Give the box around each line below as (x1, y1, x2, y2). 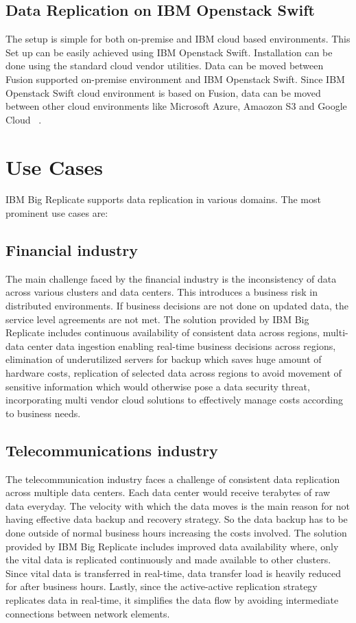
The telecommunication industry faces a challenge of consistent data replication (5, 471, 340, 486)
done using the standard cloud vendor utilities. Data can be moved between (5, 58, 324, 73)
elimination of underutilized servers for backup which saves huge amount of (5, 352, 322, 366)
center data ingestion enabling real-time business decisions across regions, (27, 338, 336, 353)
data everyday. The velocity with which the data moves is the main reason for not (5, 498, 350, 513)
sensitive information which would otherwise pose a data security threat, (5, 379, 310, 393)
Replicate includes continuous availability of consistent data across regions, (5, 325, 320, 340)
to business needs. (5, 405, 81, 420)
